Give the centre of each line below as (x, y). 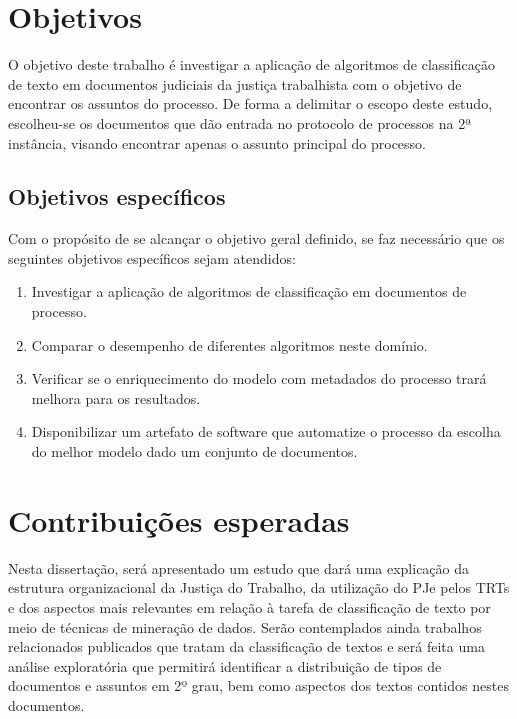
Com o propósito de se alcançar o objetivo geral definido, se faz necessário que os (256, 238)
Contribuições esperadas (179, 519)
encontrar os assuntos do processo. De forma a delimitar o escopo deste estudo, (250, 103)
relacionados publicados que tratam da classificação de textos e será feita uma (246, 646)
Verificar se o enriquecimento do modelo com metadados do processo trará (259, 378)
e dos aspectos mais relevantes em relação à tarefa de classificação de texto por (249, 606)
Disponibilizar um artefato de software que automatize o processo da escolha (266, 431)
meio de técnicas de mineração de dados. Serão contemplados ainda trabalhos (245, 626)
